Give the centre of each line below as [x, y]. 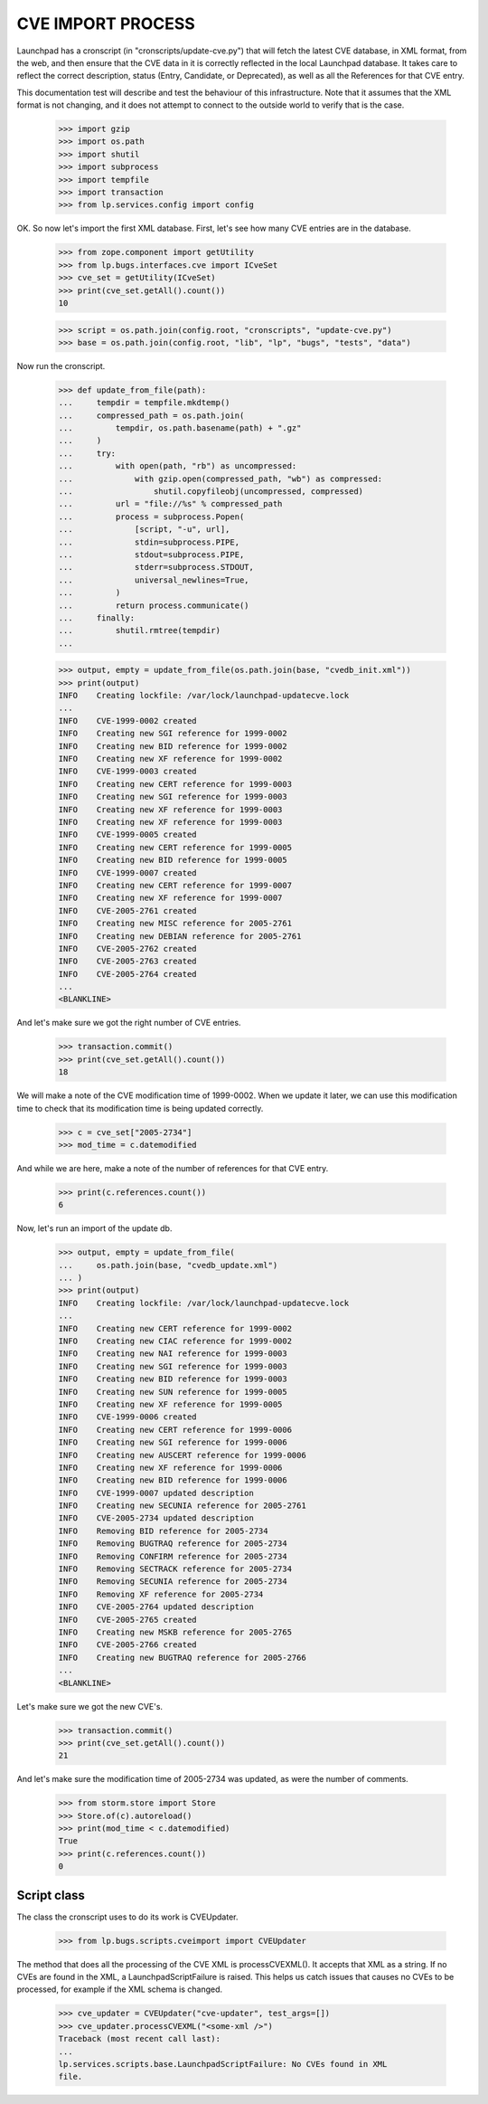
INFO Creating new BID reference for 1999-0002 [173, 746]
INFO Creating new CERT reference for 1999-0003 [175, 784]
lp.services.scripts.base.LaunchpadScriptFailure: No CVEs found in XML [223, 2064]
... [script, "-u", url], [144, 530]
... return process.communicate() [154, 605]
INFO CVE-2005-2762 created [128, 948]
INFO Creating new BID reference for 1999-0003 [173, 1379]
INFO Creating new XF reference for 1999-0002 [170, 759]
